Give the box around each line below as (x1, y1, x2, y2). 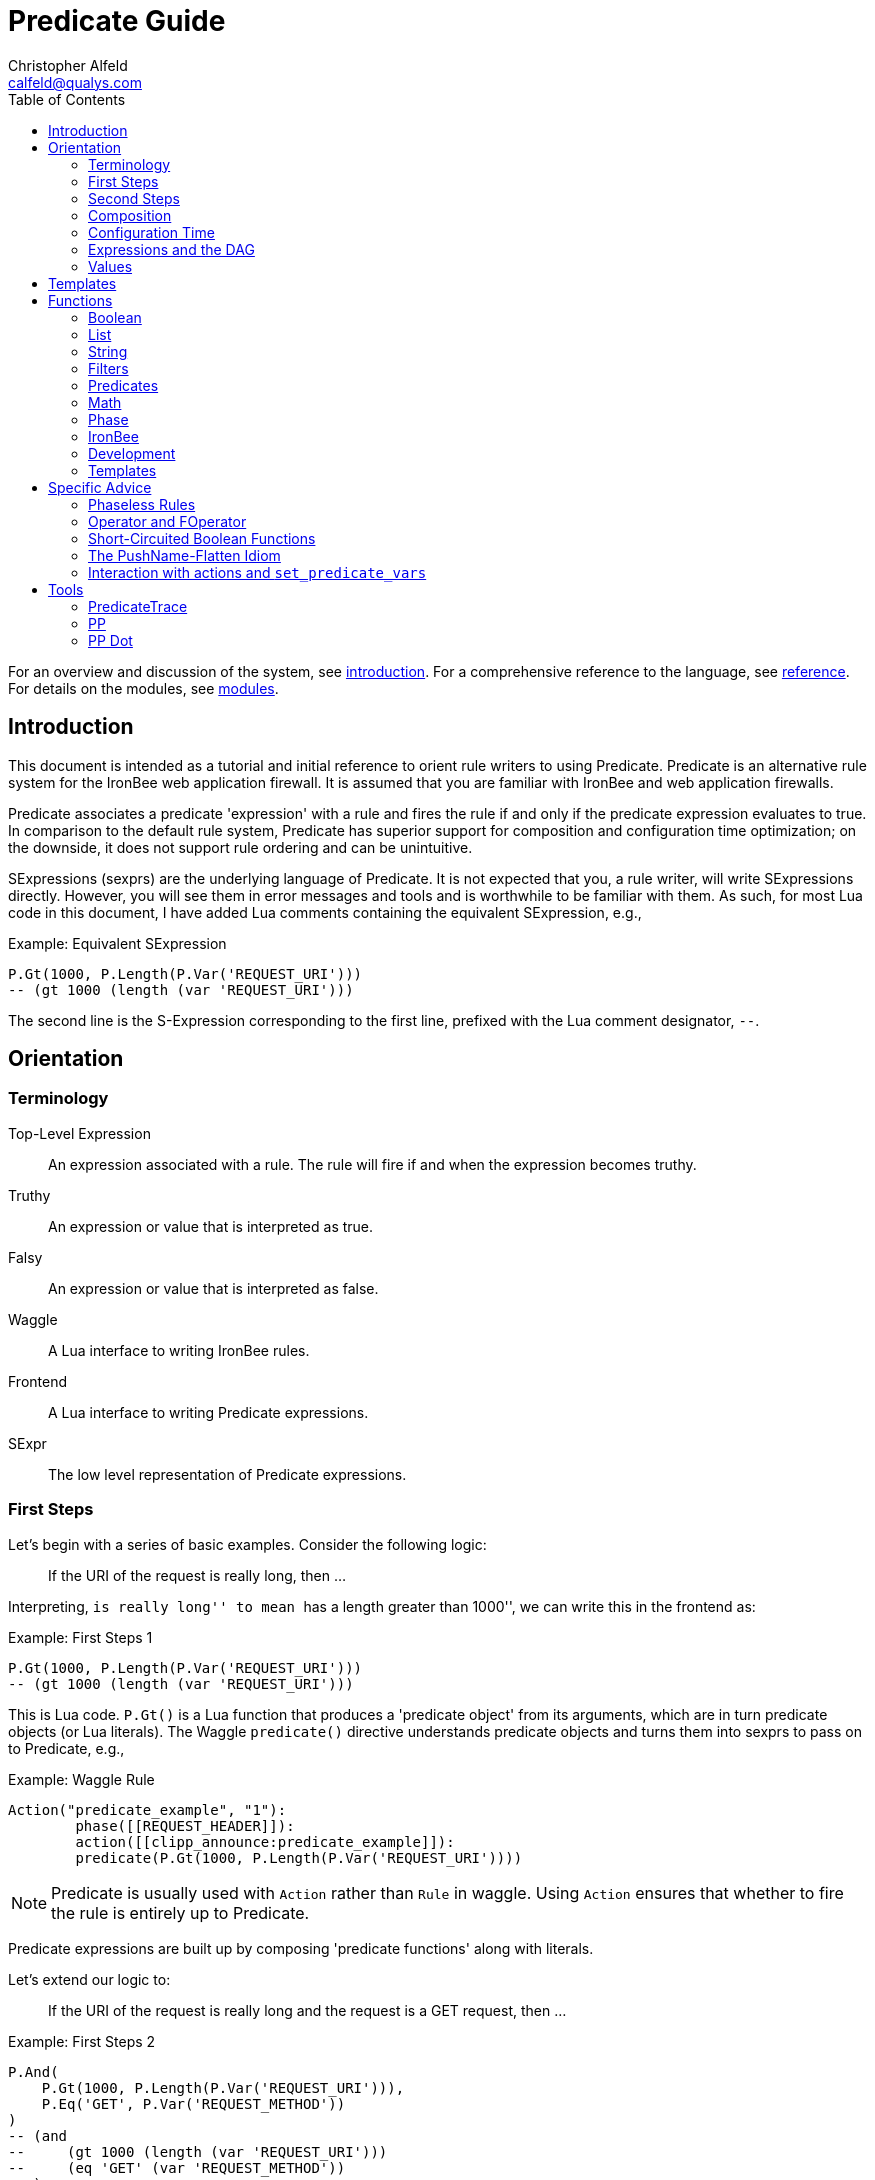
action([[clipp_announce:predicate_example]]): (75, 1833, 455, 1850)
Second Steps (88, 189, 180, 207)
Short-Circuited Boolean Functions (88, 529, 316, 547)
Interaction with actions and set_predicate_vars (88, 563, 427, 581)
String (88, 342, 128, 360)
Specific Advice (48, 478, 152, 496)
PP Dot (88, 631, 133, 649)
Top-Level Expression (8, 1124, 151, 1142)
